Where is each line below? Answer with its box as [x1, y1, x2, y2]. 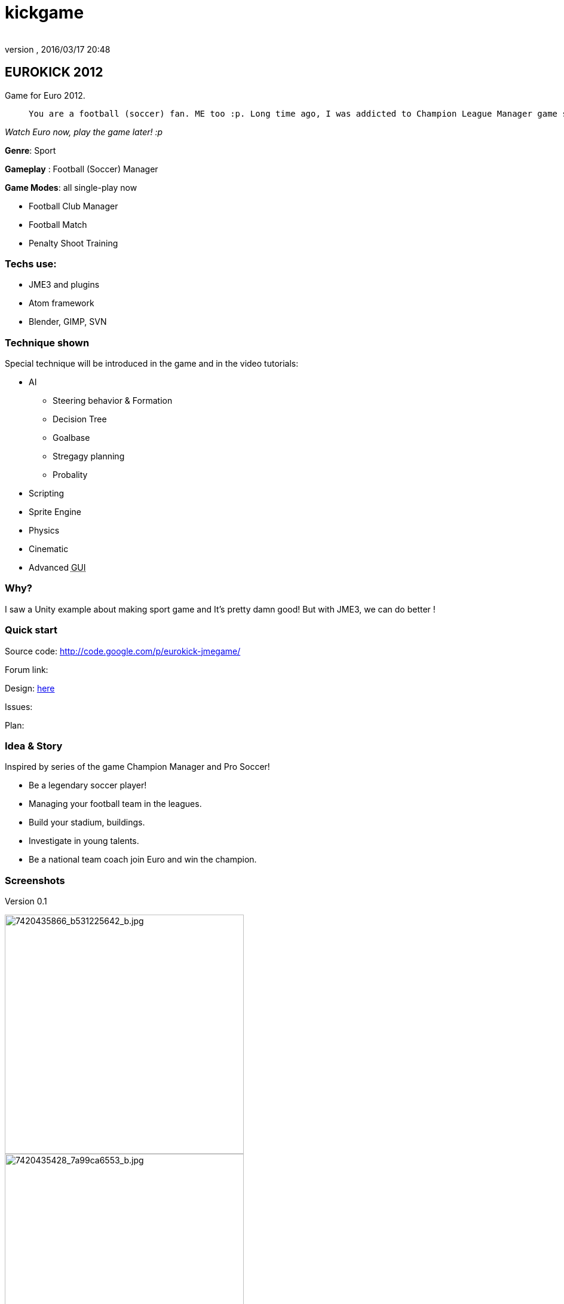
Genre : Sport [5, 145, 56, 156]
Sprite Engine [29, 507, 81, 517]
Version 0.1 [5, 896, 47, 907]
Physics [29, 525, 60, 536]
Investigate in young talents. [29, 836, 139, 846]
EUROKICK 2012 [5, 65, 103, 80]
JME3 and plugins [29, 279, 100, 290]
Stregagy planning [53, 451, 125, 462]
